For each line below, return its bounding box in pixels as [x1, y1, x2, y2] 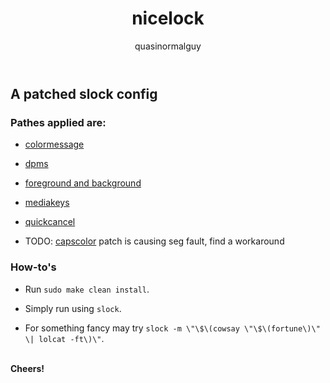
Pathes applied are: [10, 115, 107, 129]
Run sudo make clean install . [24, 283, 150, 295]
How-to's [10, 260, 57, 274]
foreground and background [24, 177, 142, 189]
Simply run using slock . [24, 302, 122, 314]
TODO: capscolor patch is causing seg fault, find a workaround [24, 235, 285, 247]
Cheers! [10, 362, 45, 374]
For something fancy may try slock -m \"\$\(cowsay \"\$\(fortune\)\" [24, 322, 321, 334]
